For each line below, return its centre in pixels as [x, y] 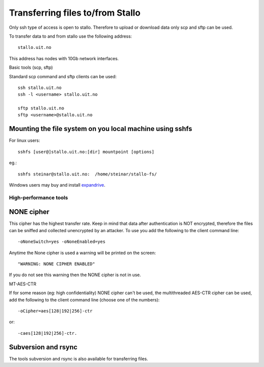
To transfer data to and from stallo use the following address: [70, 36]
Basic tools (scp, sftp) [31, 67]
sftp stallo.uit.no [41, 108]
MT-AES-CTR [23, 284]
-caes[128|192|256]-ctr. [47, 333]
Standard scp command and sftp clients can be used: [63, 76]
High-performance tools [39, 197]
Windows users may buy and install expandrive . [57, 185]
